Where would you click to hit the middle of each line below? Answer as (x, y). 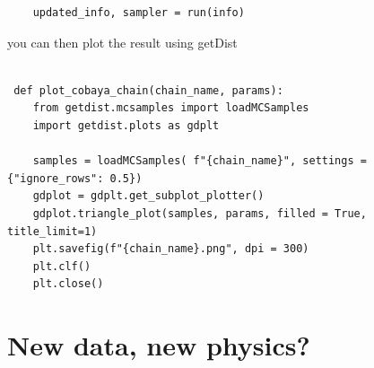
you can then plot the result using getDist (122, 42)
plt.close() (68, 284)
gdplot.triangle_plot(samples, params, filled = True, (200, 213)
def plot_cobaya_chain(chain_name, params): (148, 90)
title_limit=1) (52, 231)
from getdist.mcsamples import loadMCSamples (171, 108)
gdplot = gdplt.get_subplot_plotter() (148, 196)
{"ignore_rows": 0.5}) (75, 178)
